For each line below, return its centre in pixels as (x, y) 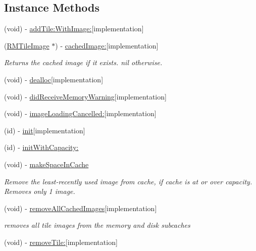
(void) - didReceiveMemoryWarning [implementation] (85, 96)
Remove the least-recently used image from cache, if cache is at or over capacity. (128, 181)
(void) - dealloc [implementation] (54, 79)
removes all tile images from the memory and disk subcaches (97, 225)
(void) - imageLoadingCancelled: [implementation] (80, 113)
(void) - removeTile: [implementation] (61, 242)
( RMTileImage (27, 45)
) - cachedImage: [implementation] (107, 45)
